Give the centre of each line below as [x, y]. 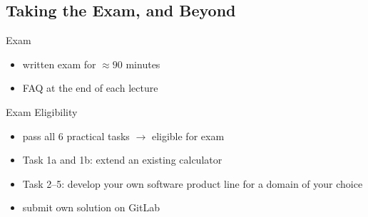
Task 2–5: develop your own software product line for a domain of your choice [193, 183]
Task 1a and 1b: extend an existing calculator [122, 160]
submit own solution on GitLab [91, 207]
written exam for [59, 64]
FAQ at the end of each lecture [90, 88]
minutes [143, 64]
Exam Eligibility [42, 111]
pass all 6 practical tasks [76, 136]
